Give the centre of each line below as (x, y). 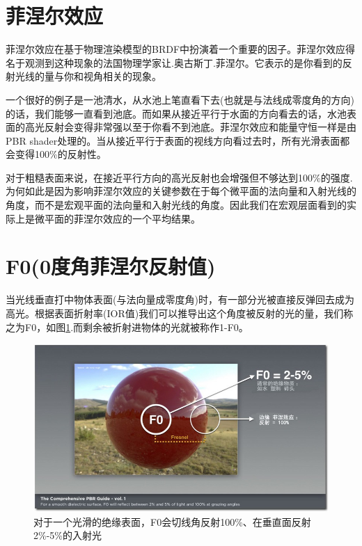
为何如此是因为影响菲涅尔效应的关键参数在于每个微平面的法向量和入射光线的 (181, 191)
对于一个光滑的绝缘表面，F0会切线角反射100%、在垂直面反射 (172, 521)
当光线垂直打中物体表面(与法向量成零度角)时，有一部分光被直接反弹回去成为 (180, 299)
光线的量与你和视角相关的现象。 (88, 76)
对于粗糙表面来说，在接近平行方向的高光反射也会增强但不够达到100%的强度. (179, 177)
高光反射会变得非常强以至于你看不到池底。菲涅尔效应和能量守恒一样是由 (190, 127)
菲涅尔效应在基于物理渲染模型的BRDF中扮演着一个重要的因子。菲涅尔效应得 (181, 49)
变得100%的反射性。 (61, 154)
